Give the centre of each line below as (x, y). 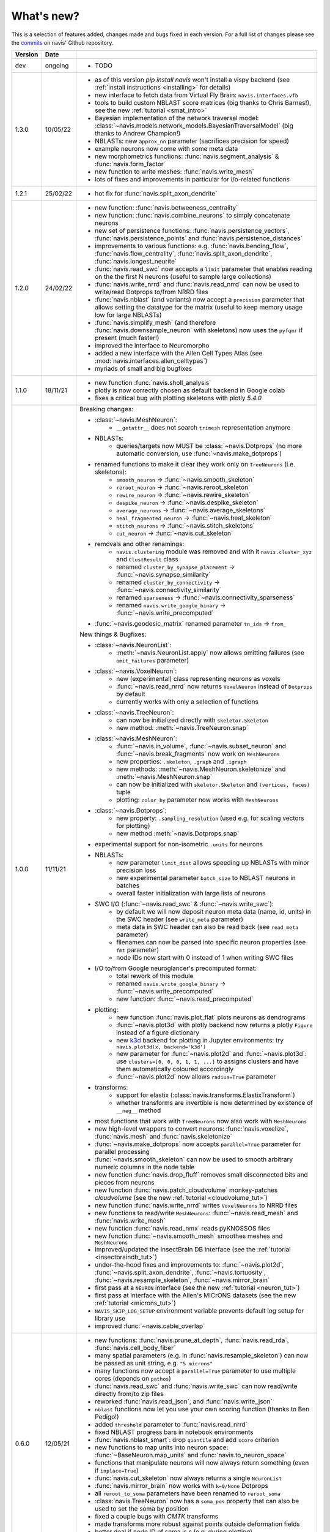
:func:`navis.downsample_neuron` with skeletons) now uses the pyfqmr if (199, 330)
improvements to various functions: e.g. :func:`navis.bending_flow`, (192, 246)
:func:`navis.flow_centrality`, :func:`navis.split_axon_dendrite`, (184, 254)
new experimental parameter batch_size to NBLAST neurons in (206, 878)
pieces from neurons (125, 1183)
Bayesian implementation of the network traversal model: (177, 118)
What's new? (45, 16)
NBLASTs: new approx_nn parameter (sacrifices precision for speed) (192, 141)
